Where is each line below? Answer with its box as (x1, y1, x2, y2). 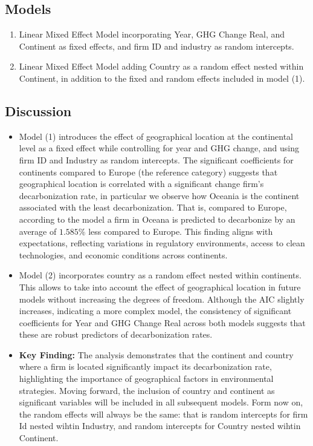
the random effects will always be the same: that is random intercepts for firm (19, 407, 308, 420)
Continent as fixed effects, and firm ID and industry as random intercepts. (19, 39, 294, 52)
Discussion (5, 101, 72, 120)
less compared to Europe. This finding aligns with (88, 225, 273, 237)
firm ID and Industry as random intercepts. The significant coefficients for (19, 153, 294, 166)
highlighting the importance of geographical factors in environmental (19, 372, 274, 385)
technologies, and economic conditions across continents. (19, 248, 228, 261)
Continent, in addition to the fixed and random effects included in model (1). (19, 71, 305, 84)
